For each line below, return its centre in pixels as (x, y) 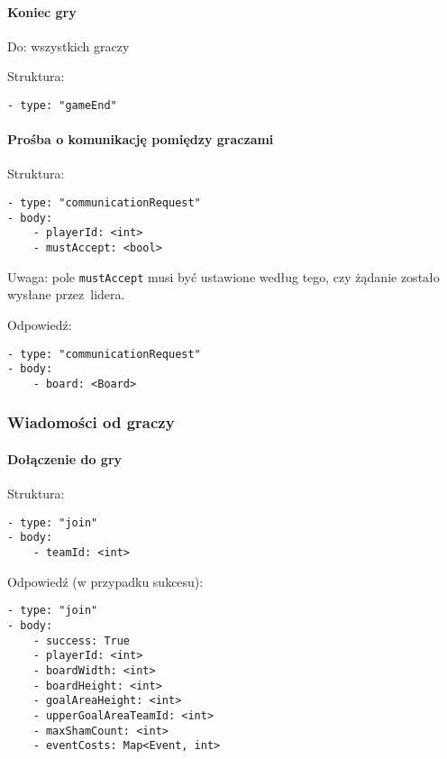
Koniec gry (42, 11)
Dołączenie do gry (65, 458)
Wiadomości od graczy (91, 422)
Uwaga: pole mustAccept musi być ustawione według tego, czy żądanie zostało (223, 276)
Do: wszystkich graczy (68, 46)
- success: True (82, 640)
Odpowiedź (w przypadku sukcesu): (105, 581)
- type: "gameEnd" (62, 105)
